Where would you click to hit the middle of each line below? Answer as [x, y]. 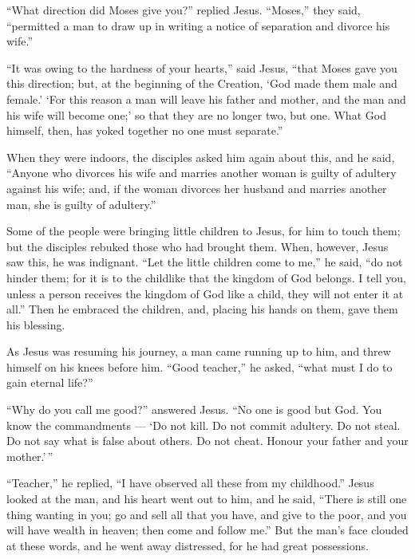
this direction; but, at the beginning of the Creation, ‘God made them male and [202, 83]
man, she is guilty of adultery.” [81, 204]
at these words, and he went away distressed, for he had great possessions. [188, 545]
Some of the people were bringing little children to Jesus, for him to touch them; [204, 231]
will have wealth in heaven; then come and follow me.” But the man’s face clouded [207, 530]
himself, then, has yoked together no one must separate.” [145, 130]
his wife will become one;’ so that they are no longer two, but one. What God [196, 114]
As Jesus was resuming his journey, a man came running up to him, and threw [199, 351]
